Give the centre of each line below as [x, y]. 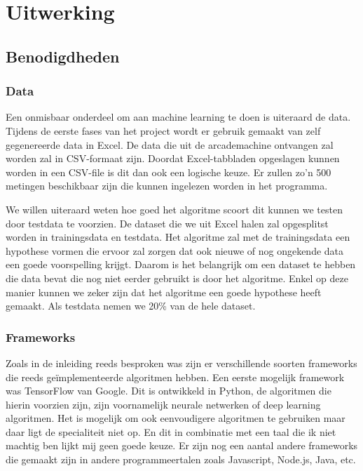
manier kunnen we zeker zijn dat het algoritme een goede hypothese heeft [164, 292]
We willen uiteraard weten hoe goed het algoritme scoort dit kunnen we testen [174, 209]
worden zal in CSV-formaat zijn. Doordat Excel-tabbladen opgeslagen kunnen [173, 158]
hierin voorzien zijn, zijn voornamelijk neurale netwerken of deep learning [163, 404]
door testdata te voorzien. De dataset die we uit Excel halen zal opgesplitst [167, 223]
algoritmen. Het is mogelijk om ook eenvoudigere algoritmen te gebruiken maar [176, 418]
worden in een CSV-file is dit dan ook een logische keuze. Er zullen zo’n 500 [169, 172]
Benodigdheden [63, 56]
